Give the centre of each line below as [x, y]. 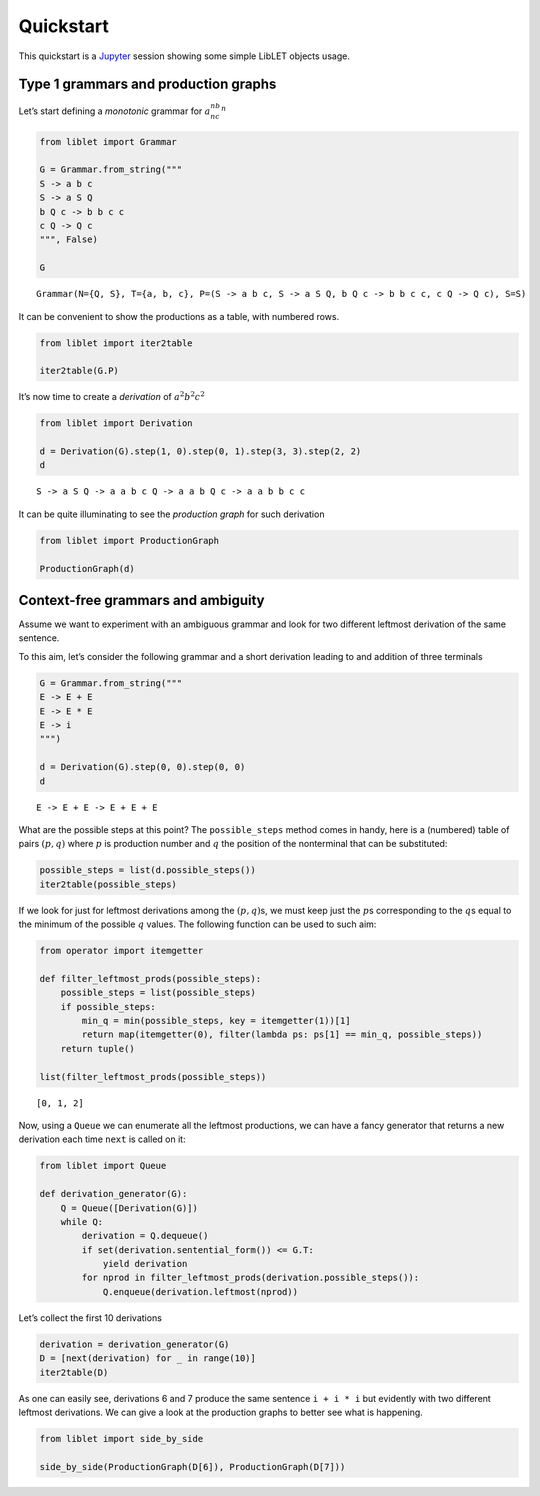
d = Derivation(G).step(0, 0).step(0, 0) [142, 767]
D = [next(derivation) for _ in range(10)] [148, 1358]
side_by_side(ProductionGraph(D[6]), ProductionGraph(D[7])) [192, 1466]
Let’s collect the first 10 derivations [90, 1317]
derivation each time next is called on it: [102, 1139]
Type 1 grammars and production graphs [147, 84]
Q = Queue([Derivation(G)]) [129, 1208]
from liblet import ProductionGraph [129, 540]
